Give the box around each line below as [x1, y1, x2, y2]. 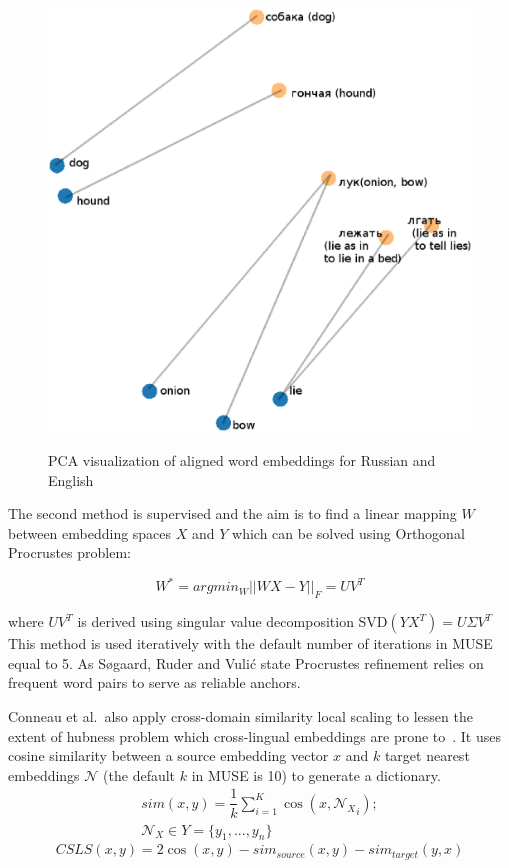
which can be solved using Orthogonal [232, 522, 465, 543]
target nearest [384, 745, 470, 766]
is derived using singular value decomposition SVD [77, 611, 388, 632]
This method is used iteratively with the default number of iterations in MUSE [8, 633, 493, 654]
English [48, 469, 94, 490]
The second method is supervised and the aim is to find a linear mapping [8, 503, 457, 524]
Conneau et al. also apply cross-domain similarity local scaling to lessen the [8, 706, 473, 727]
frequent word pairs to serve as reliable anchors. [8, 672, 301, 693]
